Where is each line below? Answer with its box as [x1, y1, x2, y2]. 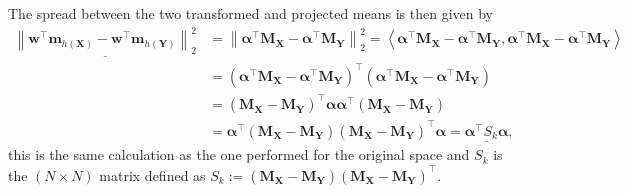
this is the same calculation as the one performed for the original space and [8, 144, 470, 165]
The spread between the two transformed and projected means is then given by [8, 3, 493, 23]
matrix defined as [99, 164, 206, 185]
